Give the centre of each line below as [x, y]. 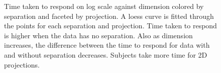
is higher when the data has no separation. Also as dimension [98, 35]
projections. [22, 64]
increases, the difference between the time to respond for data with [107, 45]
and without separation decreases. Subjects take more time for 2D [106, 54]
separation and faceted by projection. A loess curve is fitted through [109, 16]
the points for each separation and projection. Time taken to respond [111, 26]
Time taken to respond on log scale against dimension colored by [104, 6]
